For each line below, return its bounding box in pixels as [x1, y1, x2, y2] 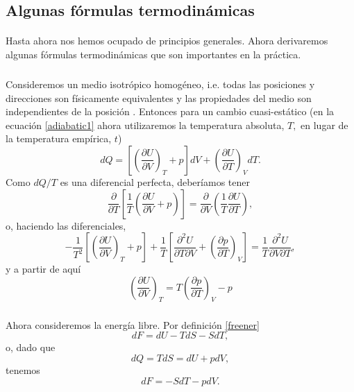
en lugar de [301, 117, 348, 132]
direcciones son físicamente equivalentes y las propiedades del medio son [6, 90, 312, 105]
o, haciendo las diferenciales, [6, 218, 126, 232]
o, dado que [6, 340, 56, 355]
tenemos [6, 363, 40, 377]
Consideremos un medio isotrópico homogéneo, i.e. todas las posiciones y [6, 76, 315, 91]
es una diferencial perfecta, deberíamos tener [60, 174, 250, 189]
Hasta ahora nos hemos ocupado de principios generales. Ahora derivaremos [6, 33, 328, 48]
